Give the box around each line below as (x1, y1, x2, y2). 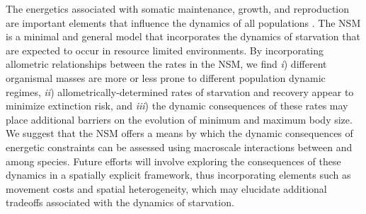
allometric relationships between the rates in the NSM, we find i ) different (6, 57, 327, 71)
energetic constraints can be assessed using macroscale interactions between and (6, 139, 353, 154)
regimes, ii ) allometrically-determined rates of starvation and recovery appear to (6, 84, 354, 99)
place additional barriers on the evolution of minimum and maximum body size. (6, 112, 353, 126)
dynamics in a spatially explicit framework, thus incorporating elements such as (6, 167, 351, 182)
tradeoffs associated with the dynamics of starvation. (6, 195, 234, 210)
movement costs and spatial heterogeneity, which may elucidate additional (6, 181, 327, 196)
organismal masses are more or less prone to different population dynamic (6, 70, 326, 85)
